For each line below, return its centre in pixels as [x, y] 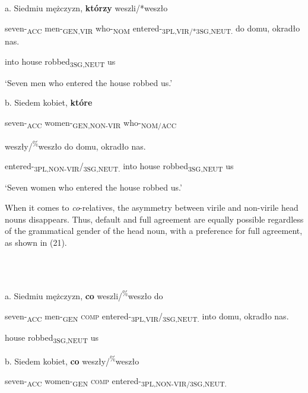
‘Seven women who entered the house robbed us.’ [93, 187]
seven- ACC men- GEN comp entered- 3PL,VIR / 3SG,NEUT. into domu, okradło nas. [147, 316]
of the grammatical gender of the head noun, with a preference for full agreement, [154, 231]
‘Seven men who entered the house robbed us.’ [89, 82]
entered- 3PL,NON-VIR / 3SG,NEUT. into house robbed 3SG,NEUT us [119, 167]
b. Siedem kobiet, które [49, 102]
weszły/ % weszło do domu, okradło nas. [75, 145]
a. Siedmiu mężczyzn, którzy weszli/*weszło [86, 8]
